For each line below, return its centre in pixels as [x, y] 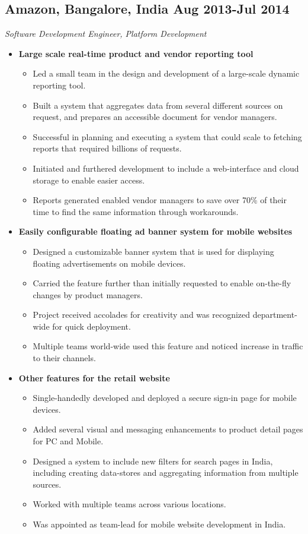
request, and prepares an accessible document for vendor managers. [155, 117]
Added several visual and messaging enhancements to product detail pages [168, 429]
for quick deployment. [92, 326]
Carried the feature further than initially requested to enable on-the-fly [162, 283]
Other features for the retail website [94, 377]
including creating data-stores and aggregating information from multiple [166, 473]
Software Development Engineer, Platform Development [106, 34]
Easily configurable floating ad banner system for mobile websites [155, 231]
